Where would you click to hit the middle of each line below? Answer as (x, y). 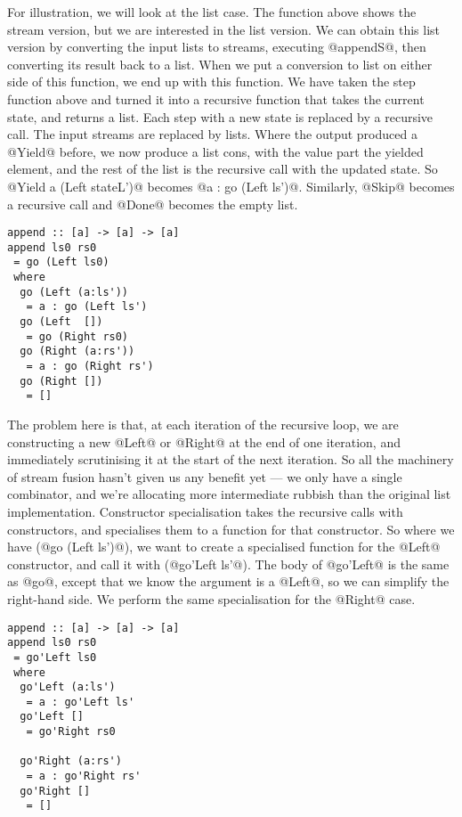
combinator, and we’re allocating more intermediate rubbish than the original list (229, 494)
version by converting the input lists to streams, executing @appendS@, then (217, 47)
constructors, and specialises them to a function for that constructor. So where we (231, 529)
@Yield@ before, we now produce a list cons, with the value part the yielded (215, 151)
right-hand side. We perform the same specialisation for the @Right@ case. (211, 598)
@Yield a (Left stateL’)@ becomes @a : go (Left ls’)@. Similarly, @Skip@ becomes (231, 186)
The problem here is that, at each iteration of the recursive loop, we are (203, 424)
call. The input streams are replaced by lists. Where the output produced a (212, 134)
